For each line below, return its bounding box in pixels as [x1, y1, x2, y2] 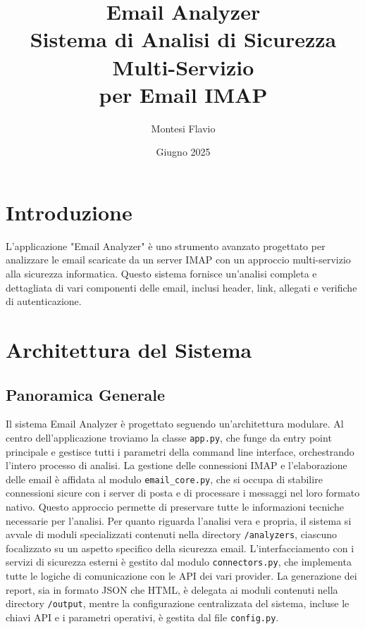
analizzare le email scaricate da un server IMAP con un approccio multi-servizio [6, 252, 351, 267]
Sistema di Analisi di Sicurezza [30, 25, 337, 54]
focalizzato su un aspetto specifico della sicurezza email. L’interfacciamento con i [6, 540, 354, 555]
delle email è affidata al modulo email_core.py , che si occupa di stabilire [6, 471, 323, 486]
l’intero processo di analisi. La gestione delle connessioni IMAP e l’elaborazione [6, 458, 347, 473]
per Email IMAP [99, 80, 268, 108]
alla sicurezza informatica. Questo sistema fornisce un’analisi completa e [6, 266, 317, 280]
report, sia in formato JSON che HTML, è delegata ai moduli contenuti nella [6, 582, 338, 597]
